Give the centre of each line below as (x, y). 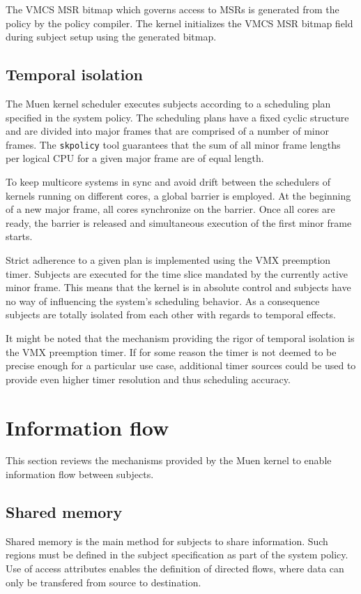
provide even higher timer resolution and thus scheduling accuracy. (148, 379)
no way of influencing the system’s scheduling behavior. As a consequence (163, 300)
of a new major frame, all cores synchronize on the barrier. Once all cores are (170, 209)
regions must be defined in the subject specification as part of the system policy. (177, 555)
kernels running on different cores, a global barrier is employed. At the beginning (178, 195)
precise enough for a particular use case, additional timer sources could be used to (181, 365)
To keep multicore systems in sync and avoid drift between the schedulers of (168, 182)
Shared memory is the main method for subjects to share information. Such (167, 541)
